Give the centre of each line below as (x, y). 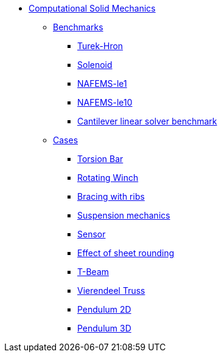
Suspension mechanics (124, 215)
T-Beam (93, 272)
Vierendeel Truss (111, 291)
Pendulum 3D (104, 328)
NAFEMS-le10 (105, 102)
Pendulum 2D (104, 309)
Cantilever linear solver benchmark (147, 121)
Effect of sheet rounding (126, 253)
